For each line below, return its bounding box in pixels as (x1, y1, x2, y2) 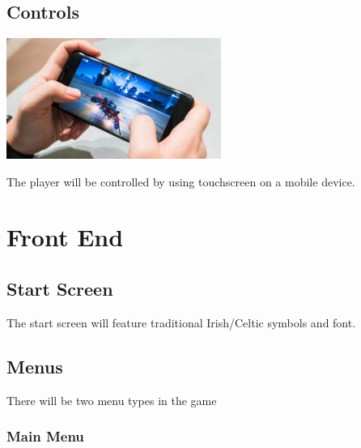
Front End (6, 220, 124, 254)
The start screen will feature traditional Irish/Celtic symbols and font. (6, 314, 356, 331)
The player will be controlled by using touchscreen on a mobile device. (6, 173, 355, 190)
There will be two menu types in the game (6, 391, 217, 408)
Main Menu (6, 426, 84, 446)
